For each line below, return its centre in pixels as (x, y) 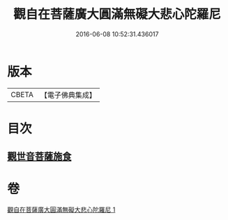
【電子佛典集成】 (68, 95)
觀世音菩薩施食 (39, 157)
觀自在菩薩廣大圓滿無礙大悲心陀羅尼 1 (61, 210)
